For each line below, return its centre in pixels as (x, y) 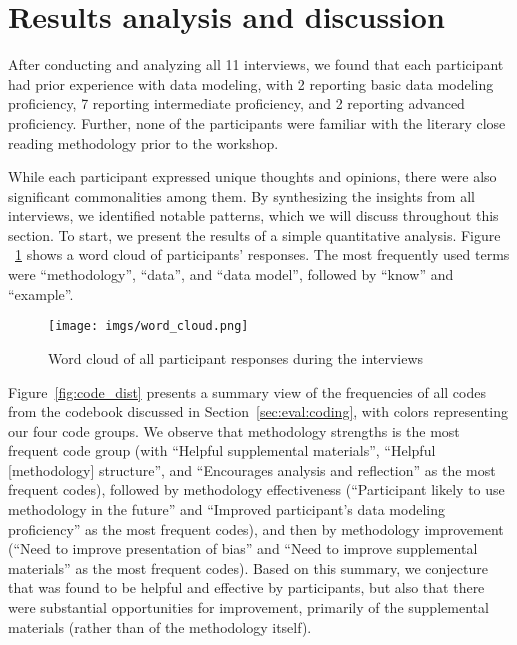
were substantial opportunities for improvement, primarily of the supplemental (248, 607)
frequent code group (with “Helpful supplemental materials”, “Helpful (222, 450)
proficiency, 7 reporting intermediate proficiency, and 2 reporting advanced (236, 103)
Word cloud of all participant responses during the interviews (236, 357)
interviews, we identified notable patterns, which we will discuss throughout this (253, 215)
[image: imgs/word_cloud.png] (148, 326)
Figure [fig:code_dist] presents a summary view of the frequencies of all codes (247, 391)
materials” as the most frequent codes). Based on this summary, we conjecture (248, 567)
